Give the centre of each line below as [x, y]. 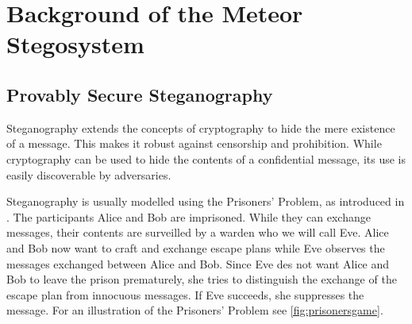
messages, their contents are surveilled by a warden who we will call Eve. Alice [198, 232]
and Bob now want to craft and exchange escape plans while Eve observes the [196, 247]
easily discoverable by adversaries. [89, 174]
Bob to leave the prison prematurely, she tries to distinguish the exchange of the [202, 279]
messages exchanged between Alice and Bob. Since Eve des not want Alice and [198, 263]
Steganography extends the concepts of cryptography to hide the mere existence [201, 127]
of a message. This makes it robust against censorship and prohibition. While [194, 143]
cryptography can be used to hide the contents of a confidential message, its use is [206, 158]
